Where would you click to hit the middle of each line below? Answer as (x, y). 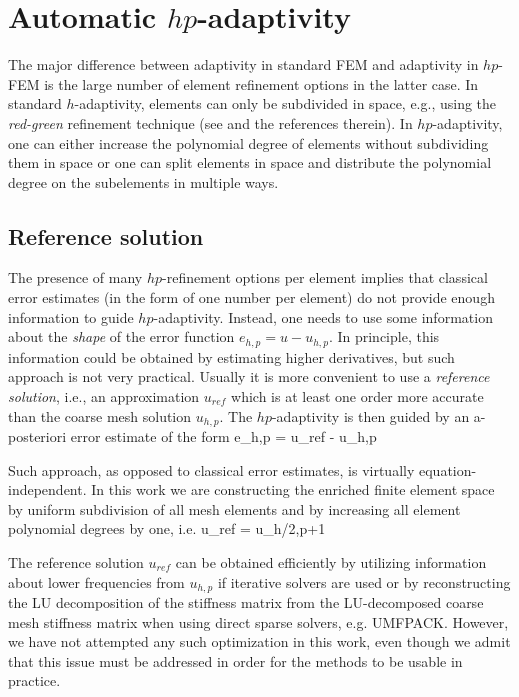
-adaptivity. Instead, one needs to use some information (323, 316)
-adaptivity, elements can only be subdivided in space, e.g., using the (285, 103)
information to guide (71, 316)
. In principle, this (384, 336)
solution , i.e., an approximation (104, 395)
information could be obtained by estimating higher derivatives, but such (231, 356)
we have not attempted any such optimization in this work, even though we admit (259, 641)
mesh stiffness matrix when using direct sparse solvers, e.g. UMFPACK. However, (258, 621)
